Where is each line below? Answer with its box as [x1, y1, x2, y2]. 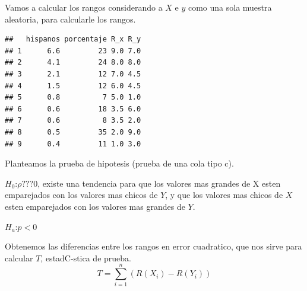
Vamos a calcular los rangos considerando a [5, 1, 163, 13]
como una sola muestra [188, 1, 272, 13]
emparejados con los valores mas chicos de [5, 188, 158, 201]
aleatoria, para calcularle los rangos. [5, 12, 136, 25]
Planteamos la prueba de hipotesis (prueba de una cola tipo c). [5, 157, 234, 170]
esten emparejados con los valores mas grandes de [5, 200, 185, 212]
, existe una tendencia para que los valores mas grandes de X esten [37, 177, 281, 189]
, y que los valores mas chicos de [165, 188, 283, 201]
